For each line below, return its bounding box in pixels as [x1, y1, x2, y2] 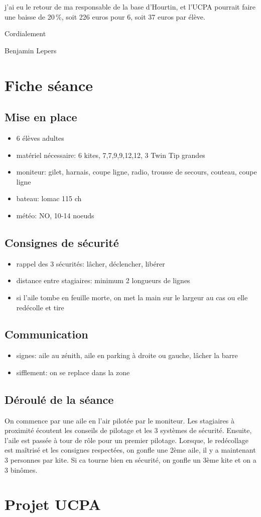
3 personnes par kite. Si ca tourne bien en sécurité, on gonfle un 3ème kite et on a [5, 455, 256, 465]
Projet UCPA [5, 494, 101, 514]
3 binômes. [5, 464, 38, 475]
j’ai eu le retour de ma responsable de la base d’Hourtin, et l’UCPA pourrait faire [5, 2, 256, 12]
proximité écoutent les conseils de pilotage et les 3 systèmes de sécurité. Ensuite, [5, 425, 252, 436]
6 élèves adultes [16, 132, 64, 143]
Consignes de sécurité [5, 234, 119, 250]
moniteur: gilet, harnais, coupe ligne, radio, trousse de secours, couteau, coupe [16, 166, 257, 177]
